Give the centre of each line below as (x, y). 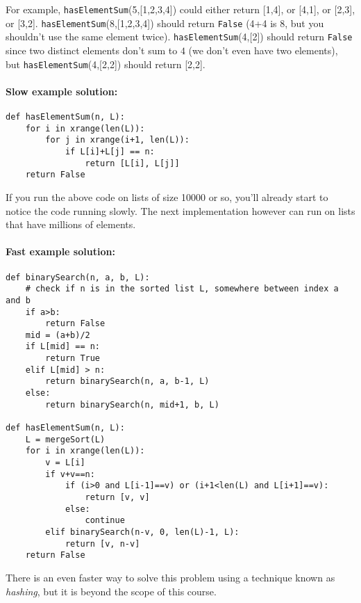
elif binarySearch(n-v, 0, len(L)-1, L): (142, 532)
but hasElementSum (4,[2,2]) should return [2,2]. (106, 64)
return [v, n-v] (102, 544)
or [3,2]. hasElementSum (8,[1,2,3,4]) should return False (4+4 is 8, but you (165, 23)
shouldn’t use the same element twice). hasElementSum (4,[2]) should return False (179, 37)
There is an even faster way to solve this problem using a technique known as (170, 577)
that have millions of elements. (71, 224)
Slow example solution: (62, 91)
